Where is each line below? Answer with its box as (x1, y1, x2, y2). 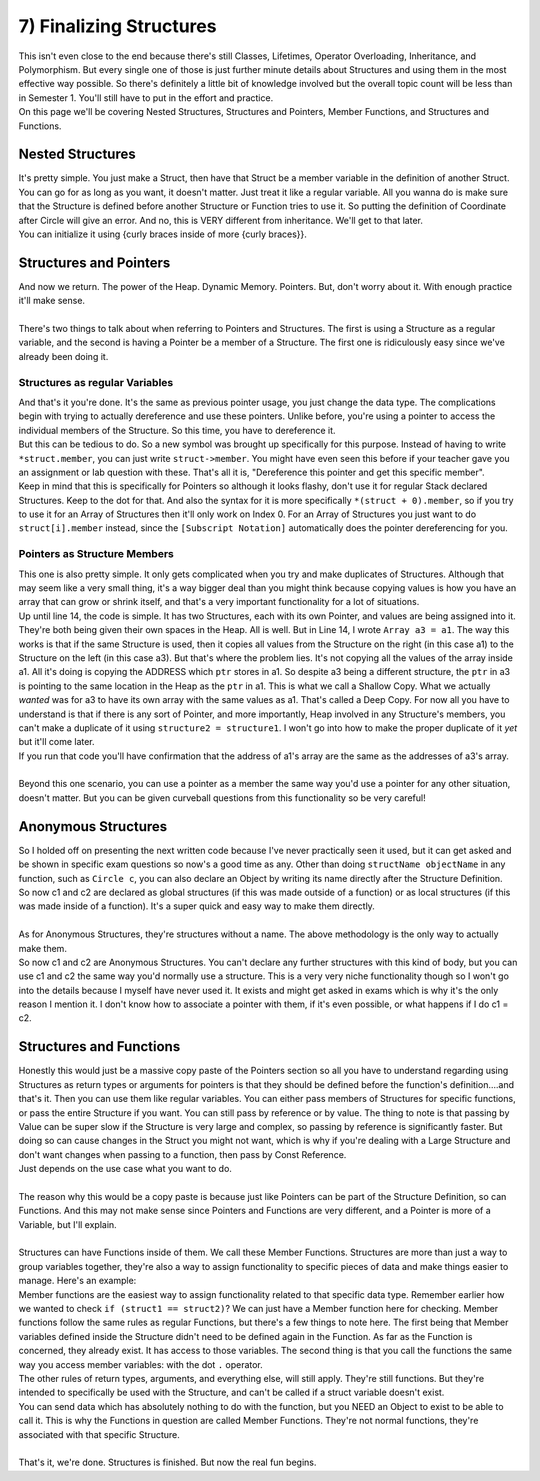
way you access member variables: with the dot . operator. (18, 1358, 264, 1370)
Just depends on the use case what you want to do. (18, 1163, 232, 1175)
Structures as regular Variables (18, 375, 174, 389)
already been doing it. (18, 350, 109, 362)
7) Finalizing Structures (18, 15, 217, 37)
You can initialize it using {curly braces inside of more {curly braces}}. (18, 228, 307, 240)
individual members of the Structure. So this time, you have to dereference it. (18, 424, 336, 436)
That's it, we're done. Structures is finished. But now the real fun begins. (18, 1456, 317, 1469)
